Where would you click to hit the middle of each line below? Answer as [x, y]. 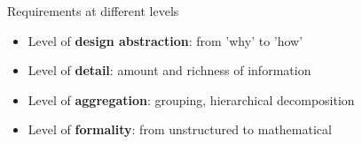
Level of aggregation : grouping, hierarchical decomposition [191, 99]
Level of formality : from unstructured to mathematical [180, 129]
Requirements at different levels [93, 11]
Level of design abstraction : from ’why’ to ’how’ [165, 40]
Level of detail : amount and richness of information [169, 70]
